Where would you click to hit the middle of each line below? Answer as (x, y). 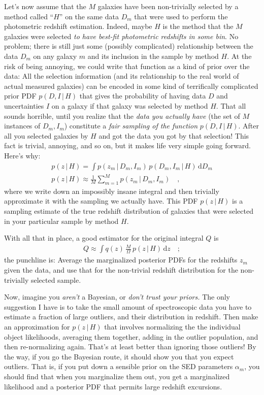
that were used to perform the (181, 16)
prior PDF (20, 96)
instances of (22, 126)
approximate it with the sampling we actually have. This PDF (101, 201)
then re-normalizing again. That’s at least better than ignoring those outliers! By (130, 347)
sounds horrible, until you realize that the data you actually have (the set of (122, 116)
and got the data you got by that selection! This (174, 135)
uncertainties (24, 105)
